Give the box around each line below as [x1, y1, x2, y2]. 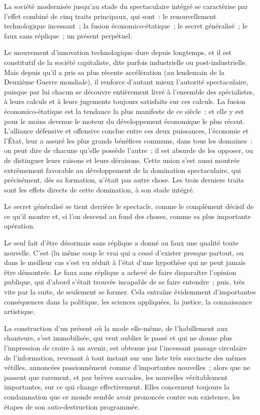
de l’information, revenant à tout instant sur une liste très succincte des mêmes [4, 352, 246, 362]
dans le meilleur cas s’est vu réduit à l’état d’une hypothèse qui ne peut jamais [4, 257, 246, 267]
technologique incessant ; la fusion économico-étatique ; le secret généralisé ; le [4, 20, 247, 31]
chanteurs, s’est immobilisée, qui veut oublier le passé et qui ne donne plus [4, 332, 232, 343]
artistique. [4, 306, 35, 316]
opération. [4, 220, 35, 231]
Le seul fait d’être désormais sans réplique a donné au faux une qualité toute [4, 237, 239, 248]
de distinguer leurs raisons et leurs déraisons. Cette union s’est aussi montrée [4, 154, 240, 165]
